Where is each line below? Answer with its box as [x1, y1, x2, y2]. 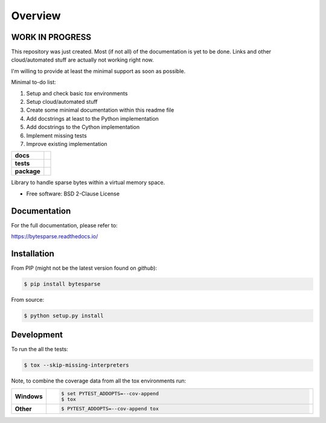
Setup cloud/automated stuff [26, 98, 98, 106]
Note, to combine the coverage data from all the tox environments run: [11, 377, 187, 384]
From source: [11, 296, 45, 303]
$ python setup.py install [24, 312, 104, 319]
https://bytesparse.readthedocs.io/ [11, 233, 98, 240]
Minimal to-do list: [11, 78, 57, 86]
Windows [14, 392, 43, 401]
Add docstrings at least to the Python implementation [26, 115, 159, 122]
